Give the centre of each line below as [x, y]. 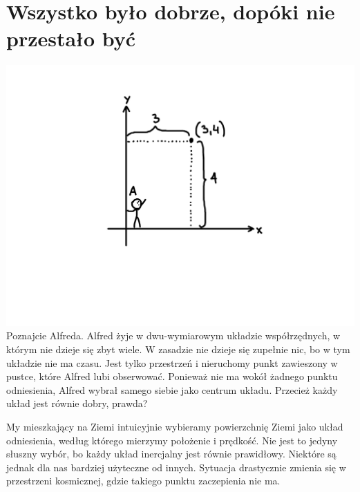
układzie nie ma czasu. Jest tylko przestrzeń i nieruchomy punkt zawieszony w [172, 362]
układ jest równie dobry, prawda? [77, 403]
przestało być [71, 38]
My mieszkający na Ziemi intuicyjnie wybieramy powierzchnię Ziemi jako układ [175, 426]
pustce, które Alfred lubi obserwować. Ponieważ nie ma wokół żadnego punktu [172, 376]
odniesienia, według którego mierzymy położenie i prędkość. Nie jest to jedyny [172, 440]
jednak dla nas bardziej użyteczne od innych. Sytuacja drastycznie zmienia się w [176, 467]
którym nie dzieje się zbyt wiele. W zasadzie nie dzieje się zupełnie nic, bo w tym [178, 349]
